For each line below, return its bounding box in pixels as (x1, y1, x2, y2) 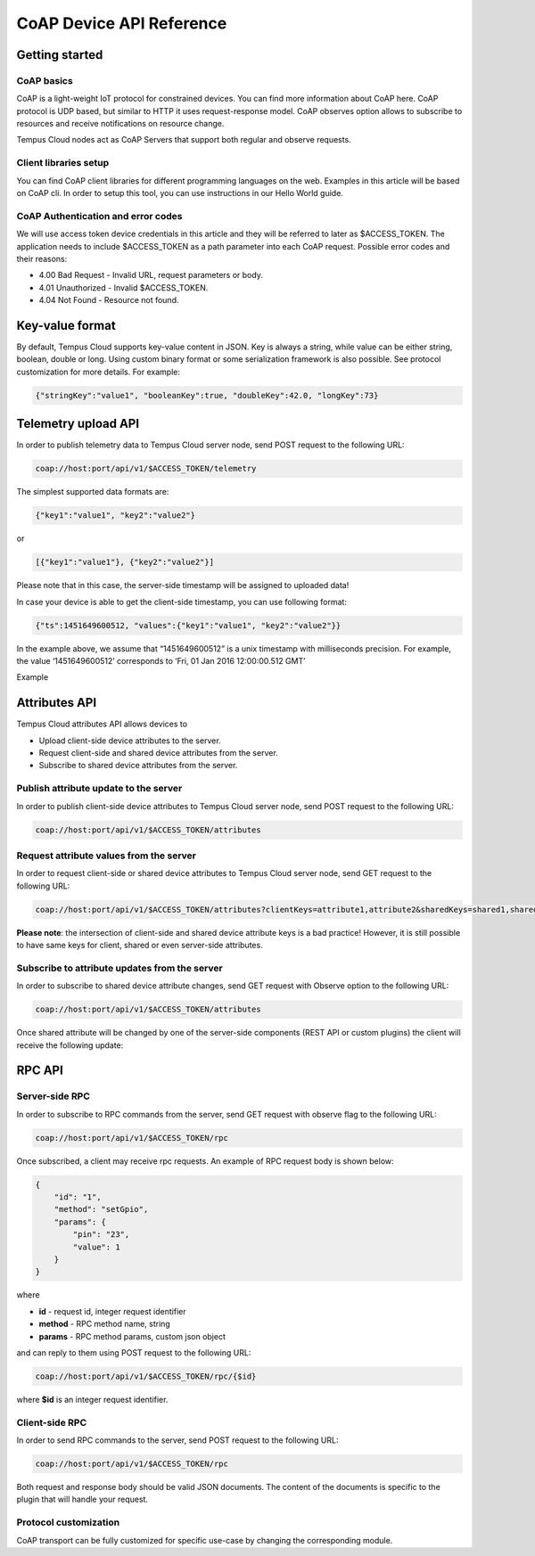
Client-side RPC (16, 1416, 87, 1429)
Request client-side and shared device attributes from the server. (38, 748, 278, 758)
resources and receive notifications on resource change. (16, 119, 225, 129)
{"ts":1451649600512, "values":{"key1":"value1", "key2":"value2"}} (35, 620, 342, 630)
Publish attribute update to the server (16, 782, 183, 795)
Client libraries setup (16, 157, 110, 169)
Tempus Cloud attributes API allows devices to (16, 718, 187, 730)
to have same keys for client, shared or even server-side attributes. (16, 940, 263, 951)
